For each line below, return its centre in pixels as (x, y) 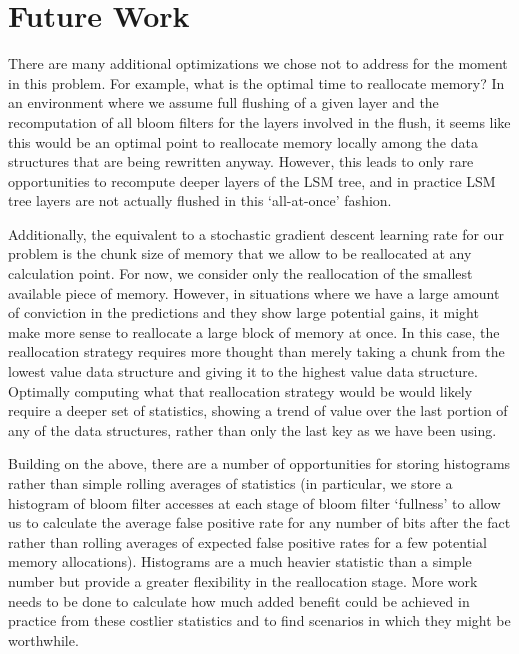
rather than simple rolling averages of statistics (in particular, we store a (230, 483)
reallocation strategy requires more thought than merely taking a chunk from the (256, 351)
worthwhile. (43, 639)
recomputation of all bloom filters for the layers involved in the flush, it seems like (259, 121)
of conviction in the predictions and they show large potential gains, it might (243, 312)
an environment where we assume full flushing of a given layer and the (223, 102)
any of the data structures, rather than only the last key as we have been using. (252, 429)
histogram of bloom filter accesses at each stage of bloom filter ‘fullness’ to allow (254, 502)
